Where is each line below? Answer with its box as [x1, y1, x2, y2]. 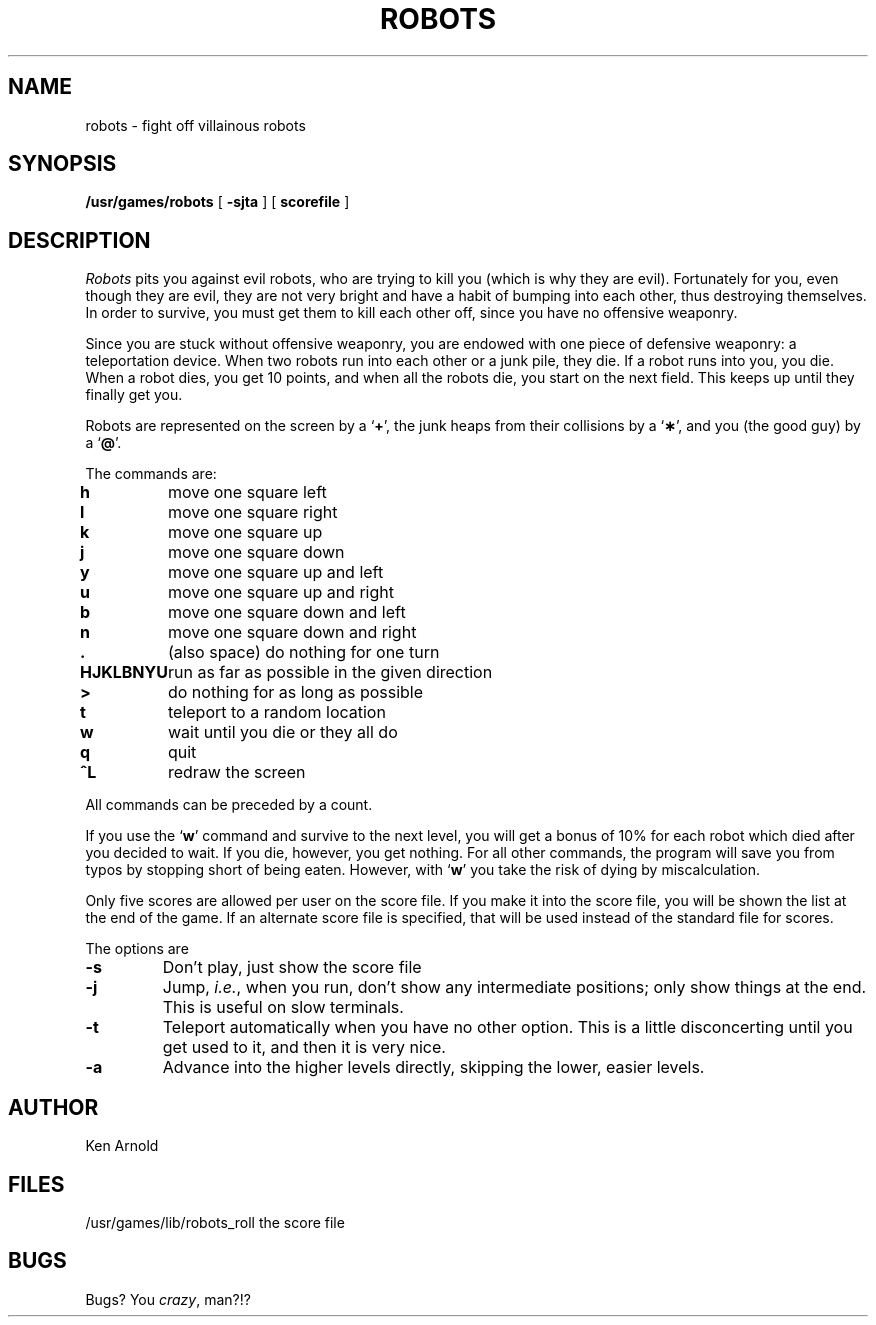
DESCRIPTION [8, 227, 151, 253]
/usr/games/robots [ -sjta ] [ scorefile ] [85, 193, 350, 211]
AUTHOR [8, 1094, 99, 1120]
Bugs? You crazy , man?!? [85, 1290, 251, 1308]
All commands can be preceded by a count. [85, 796, 373, 814]
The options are [85, 940, 189, 958]
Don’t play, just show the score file [162, 957, 422, 978]
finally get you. [85, 386, 183, 404]
